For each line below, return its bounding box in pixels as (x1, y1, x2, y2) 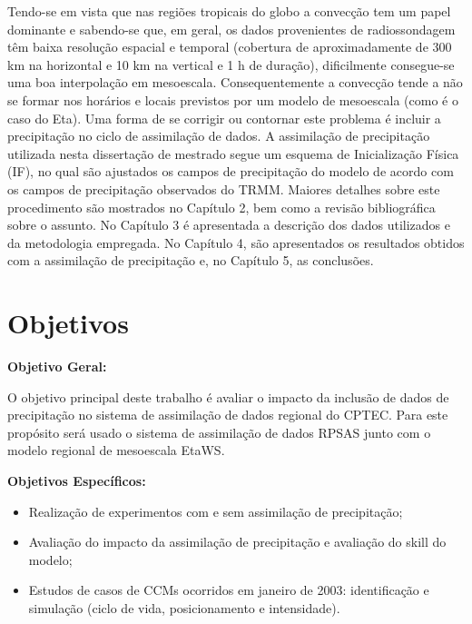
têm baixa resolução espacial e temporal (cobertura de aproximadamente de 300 (7, 37, 452, 56)
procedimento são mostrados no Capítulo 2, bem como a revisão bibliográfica (7, 197, 436, 216)
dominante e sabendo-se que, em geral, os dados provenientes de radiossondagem (7, 19, 456, 38)
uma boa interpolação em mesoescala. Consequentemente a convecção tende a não (7, 73, 463, 92)
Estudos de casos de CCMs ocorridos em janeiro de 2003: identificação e (28, 580, 429, 599)
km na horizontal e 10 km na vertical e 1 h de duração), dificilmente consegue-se (7, 54, 455, 74)
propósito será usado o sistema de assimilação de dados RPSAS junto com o (7, 422, 431, 441)
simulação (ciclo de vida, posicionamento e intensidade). (28, 598, 340, 617)
